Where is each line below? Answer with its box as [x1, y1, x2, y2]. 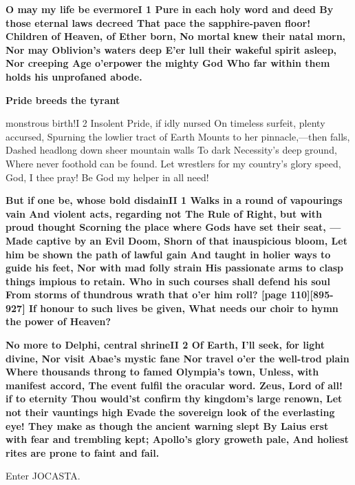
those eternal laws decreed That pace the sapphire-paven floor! [6, 15, 311, 30]
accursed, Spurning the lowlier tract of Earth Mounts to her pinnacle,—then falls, [6, 129, 350, 143]
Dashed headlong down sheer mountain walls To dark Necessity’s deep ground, [6, 143, 337, 157]
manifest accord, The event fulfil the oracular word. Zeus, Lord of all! [6, 378, 343, 392]
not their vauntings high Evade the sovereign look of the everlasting [6, 405, 335, 420]
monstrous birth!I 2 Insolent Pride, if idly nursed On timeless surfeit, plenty [6, 116, 325, 130]
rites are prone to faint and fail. [6, 445, 160, 460]
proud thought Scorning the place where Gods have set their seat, [6, 220, 326, 234]
